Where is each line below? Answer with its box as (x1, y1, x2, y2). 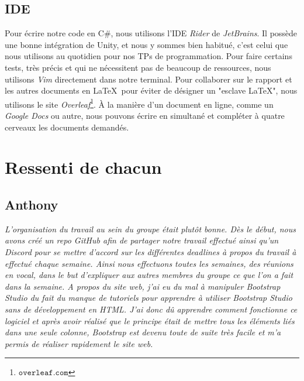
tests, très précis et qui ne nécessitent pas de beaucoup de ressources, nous (5, 61, 271, 73)
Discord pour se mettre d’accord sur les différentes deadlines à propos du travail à (5, 245, 296, 258)
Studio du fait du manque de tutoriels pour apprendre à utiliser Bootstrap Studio (5, 291, 292, 304)
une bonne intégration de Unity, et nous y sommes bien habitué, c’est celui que (5, 38, 288, 50)
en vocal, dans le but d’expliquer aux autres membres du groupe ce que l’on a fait (5, 269, 293, 281)
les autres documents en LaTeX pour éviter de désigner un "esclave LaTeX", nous (5, 84, 298, 97)
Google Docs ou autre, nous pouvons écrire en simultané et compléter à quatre (5, 109, 285, 122)
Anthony (5, 195, 58, 213)
